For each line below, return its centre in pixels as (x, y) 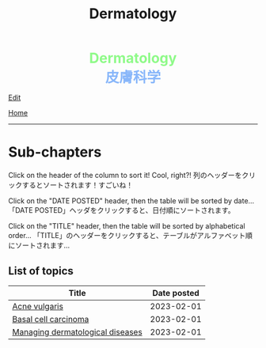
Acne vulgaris (38, 306)
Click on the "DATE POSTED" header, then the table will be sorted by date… (131, 201)
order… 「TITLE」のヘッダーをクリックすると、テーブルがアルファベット (127, 236)
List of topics (41, 271)
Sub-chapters (55, 152)
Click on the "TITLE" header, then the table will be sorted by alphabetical (127, 226)
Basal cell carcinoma (51, 319)
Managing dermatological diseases (77, 331)
